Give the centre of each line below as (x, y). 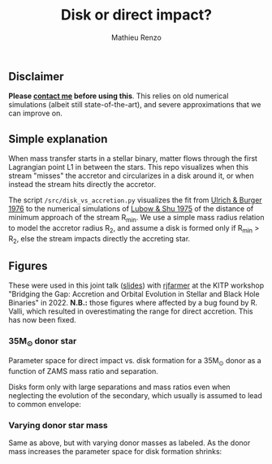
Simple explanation (58, 139)
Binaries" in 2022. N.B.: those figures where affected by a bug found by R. (133, 303)
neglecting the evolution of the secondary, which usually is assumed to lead (135, 395)
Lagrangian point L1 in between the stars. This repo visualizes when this (129, 167)
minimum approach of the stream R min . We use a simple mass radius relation (136, 219)
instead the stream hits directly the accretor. (82, 184)
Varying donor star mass (58, 425)
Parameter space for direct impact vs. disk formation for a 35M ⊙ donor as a (135, 361)
